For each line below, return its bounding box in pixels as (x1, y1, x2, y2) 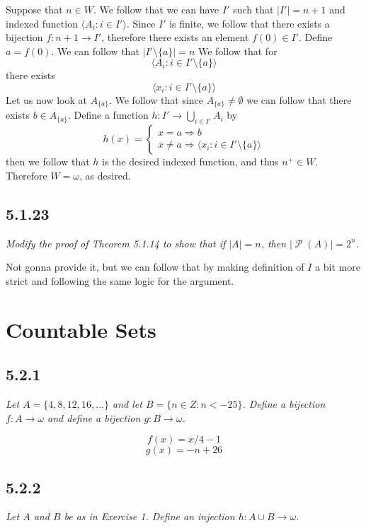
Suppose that (6, 2, 63, 16)
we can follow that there (246, 92, 352, 107)
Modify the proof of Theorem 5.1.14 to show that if (6, 235, 226, 250)
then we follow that (6, 154, 90, 169)
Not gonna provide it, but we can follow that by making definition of (6, 259, 304, 274)
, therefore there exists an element (101, 30, 249, 45)
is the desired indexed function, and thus (102, 154, 279, 169)
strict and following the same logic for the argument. (6, 273, 234, 288)
